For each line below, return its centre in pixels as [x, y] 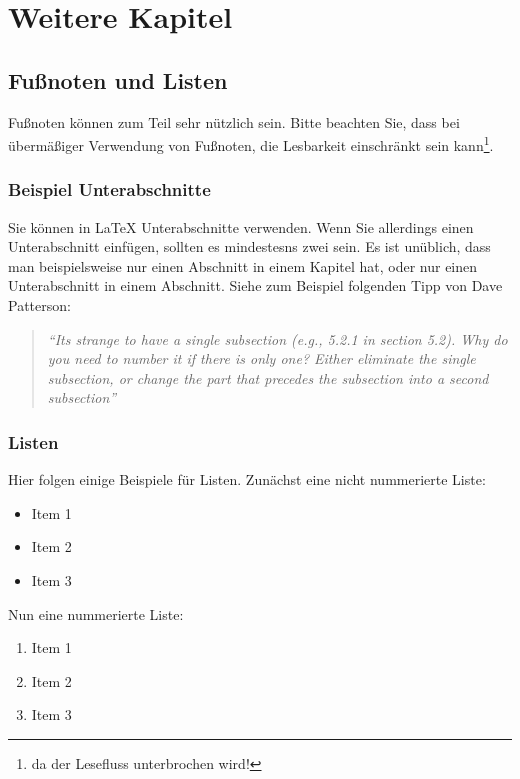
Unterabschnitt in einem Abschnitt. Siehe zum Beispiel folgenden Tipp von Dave [255, 285]
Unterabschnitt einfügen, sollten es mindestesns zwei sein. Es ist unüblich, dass [249, 246]
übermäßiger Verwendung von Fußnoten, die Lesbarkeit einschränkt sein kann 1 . [251, 143]
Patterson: [39, 305]
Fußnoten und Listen [118, 79]
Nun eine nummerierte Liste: [96, 613]
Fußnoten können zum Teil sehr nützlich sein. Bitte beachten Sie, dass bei [234, 121]
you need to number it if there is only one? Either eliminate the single [261, 358]
